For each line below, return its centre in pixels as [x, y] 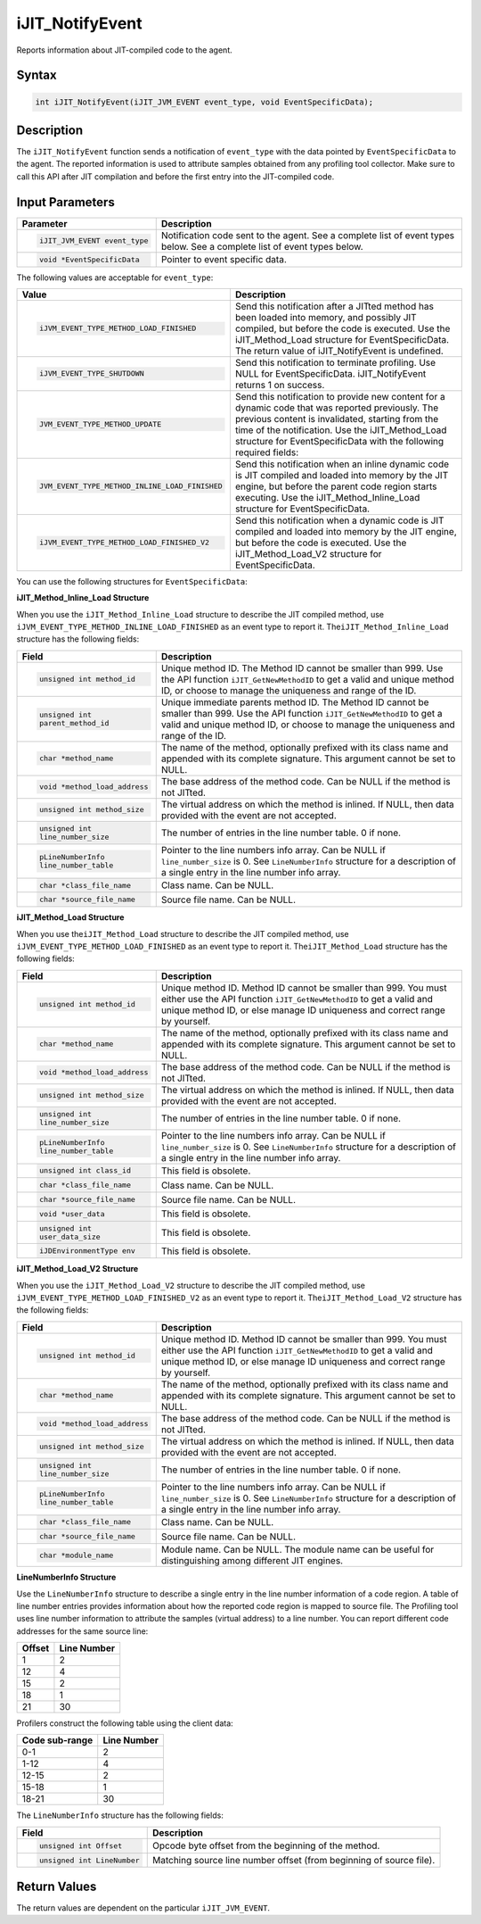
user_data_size [70, 1236]
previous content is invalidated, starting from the [337, 419]
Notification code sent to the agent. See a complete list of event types [307, 235]
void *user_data [72, 1214]
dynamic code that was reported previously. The [337, 408]
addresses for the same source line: [82, 1631]
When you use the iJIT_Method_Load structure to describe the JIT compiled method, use [183, 933]
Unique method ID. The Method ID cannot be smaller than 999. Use [302, 668]
